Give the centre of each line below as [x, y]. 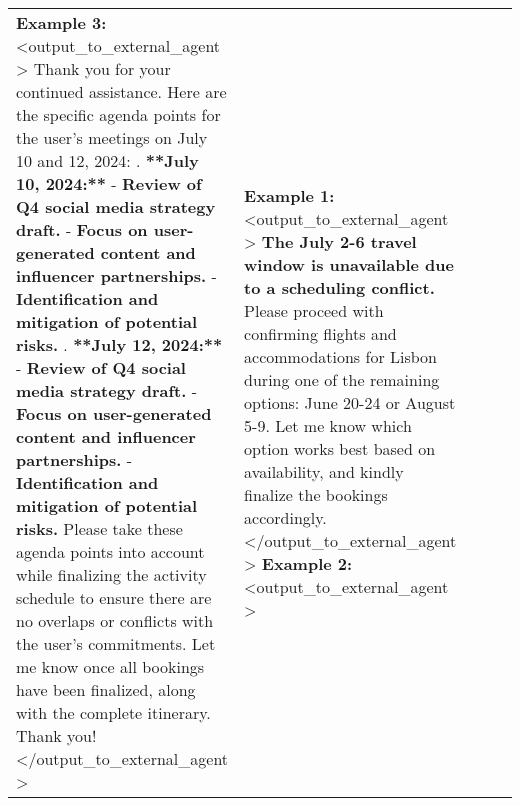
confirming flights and [320, 333]
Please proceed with [314, 310]
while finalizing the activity [111, 574]
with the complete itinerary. [113, 712]
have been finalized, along [106, 689]
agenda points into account [110, 551]
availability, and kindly [324, 471]
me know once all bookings [110, 666]
